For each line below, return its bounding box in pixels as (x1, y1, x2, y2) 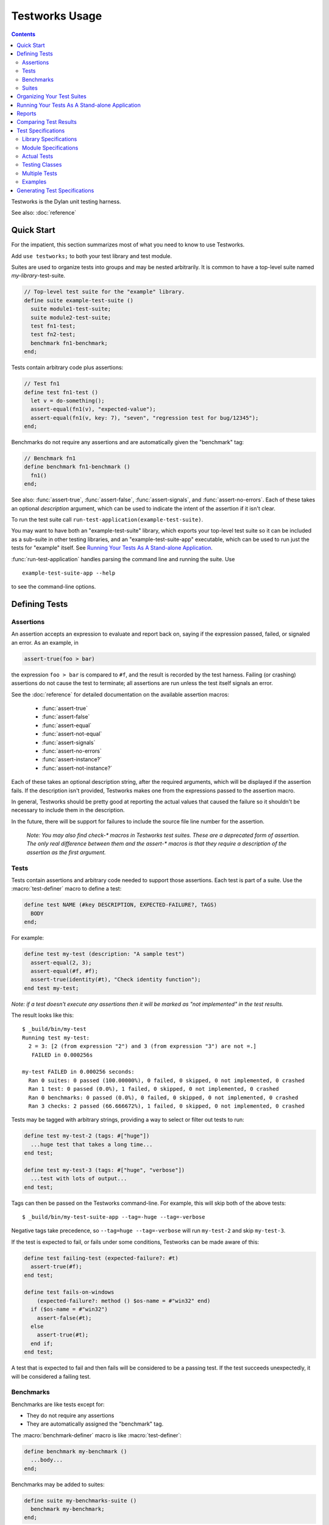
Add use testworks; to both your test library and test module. (11, 252, 172, 259)
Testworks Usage (11, 9, 102, 23)
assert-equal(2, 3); (30, 959, 92, 966)
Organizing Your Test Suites (16, 93, 87, 100)
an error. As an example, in (11, 639, 79, 646)
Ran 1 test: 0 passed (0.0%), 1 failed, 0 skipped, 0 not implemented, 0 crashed (28, 1086, 280, 1093)
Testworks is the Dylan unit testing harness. (11, 198, 121, 205)
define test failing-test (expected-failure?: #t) (24, 1254, 179, 1261)
